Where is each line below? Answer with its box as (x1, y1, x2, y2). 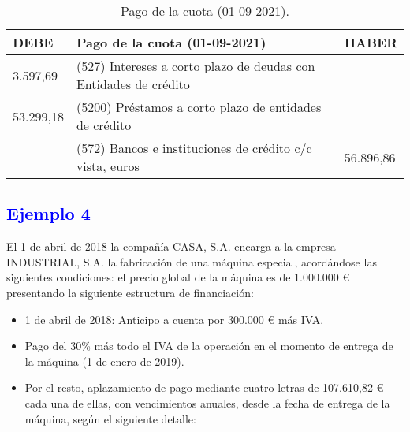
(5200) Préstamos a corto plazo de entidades (76, 98, 322, 116)
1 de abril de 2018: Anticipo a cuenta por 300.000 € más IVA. (24, 311, 324, 327)
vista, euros (76, 157, 140, 175)
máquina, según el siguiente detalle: (24, 410, 196, 426)
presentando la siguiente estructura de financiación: (6, 284, 254, 300)
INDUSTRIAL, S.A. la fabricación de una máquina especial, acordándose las (6, 253, 377, 270)
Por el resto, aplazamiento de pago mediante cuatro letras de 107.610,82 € (24, 379, 384, 396)
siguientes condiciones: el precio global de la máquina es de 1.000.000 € (6, 269, 350, 285)
